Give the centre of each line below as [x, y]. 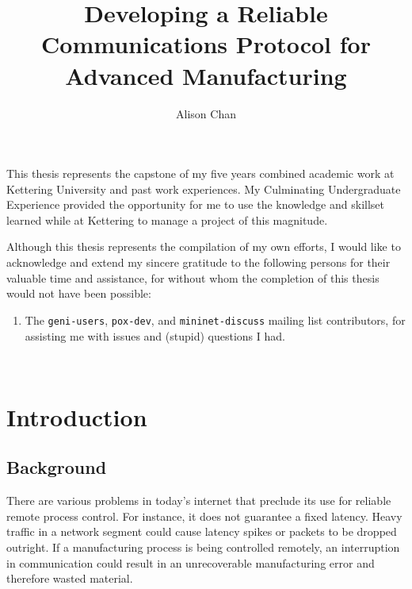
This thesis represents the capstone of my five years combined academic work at [200, 173]
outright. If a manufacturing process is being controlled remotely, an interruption [203, 547]
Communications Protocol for [206, 44]
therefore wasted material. [70, 578]
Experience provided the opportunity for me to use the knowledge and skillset [195, 204]
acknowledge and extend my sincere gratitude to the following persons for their [198, 262]
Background [57, 467]
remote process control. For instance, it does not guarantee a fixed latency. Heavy [204, 516]
